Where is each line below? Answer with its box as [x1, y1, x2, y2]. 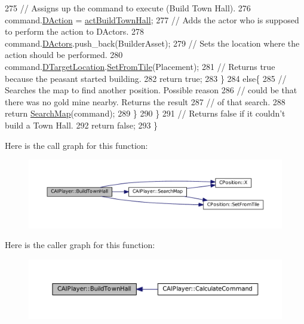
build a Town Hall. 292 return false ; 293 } [5, 118, 158, 131]
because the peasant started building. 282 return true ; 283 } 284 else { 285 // [5, 72, 287, 84]
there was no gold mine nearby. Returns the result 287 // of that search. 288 [5, 95, 285, 108]
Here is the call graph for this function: [5, 139, 148, 151]
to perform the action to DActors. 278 [5, 25, 144, 38]
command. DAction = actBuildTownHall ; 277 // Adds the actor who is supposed [5, 13, 299, 26]
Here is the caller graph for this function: [5, 239, 155, 251]
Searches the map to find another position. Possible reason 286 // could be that [5, 84, 297, 96]
